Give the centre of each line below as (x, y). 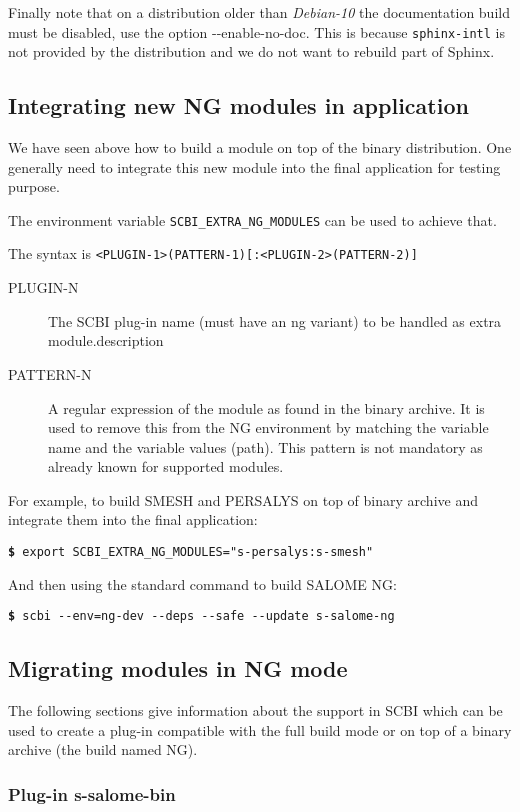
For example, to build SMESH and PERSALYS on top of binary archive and (243, 499)
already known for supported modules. (166, 466)
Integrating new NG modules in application (238, 105)
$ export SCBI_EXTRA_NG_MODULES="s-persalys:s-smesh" (191, 552)
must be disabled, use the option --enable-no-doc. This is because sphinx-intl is (256, 31)
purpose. (34, 186)
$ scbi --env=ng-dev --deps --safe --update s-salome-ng (201, 616)
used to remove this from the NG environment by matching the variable (268, 427)
